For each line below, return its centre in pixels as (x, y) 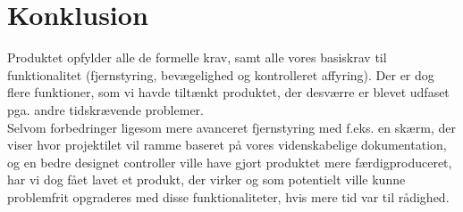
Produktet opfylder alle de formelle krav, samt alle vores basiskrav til (197, 57)
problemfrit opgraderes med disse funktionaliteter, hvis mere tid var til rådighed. (228, 196)
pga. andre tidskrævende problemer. (105, 109)
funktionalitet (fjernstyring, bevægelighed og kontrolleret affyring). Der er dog (221, 74)
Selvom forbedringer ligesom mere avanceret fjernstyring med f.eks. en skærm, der (231, 127)
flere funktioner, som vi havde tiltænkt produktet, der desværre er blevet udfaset (228, 92)
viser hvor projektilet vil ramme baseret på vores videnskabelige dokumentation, (227, 145)
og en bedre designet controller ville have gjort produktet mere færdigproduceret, (230, 162)
